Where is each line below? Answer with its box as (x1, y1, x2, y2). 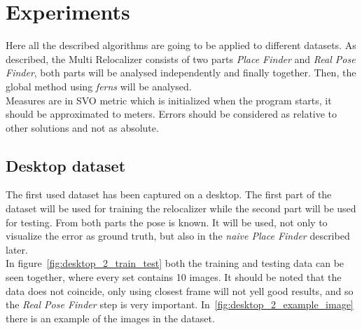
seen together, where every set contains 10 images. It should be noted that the (6, 270, 342, 284)
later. (6, 242, 28, 256)
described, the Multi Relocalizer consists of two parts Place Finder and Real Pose (6, 51, 356, 66)
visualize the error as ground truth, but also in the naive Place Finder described (6, 228, 350, 243)
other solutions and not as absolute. (6, 120, 159, 135)
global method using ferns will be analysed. (6, 78, 192, 93)
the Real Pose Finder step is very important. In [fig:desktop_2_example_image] (6, 297, 354, 312)
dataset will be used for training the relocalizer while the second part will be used (6, 201, 356, 216)
